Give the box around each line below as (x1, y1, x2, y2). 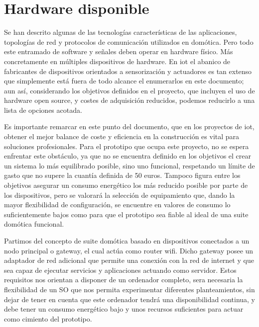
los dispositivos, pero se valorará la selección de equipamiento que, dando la (4, 189, 235, 200)
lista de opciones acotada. (4, 104, 82, 115)
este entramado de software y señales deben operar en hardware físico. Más (4, 46, 233, 57)
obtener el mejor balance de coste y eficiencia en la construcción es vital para (4, 131, 240, 142)
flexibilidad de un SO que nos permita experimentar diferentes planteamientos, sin (4, 284, 255, 294)
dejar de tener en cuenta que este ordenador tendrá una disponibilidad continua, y (4, 294, 256, 304)
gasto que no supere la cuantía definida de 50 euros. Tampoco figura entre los (4, 170, 241, 180)
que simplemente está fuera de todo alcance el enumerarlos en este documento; (4, 76, 244, 86)
